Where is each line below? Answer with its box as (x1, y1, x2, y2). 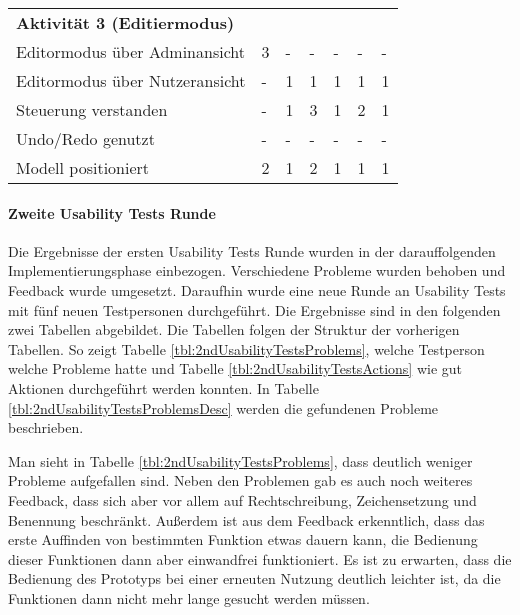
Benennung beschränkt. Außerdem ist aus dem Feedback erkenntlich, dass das (8, 509, 485, 530)
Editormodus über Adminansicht (16, 40, 245, 63)
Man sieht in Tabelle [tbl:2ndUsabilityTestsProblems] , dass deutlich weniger (8, 450, 473, 471)
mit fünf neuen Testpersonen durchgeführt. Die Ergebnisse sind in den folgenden (8, 299, 501, 320)
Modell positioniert (16, 156, 150, 179)
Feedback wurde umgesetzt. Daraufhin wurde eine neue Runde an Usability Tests (8, 279, 506, 300)
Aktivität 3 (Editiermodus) (16, 11, 235, 34)
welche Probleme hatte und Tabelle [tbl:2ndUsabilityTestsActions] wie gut (8, 358, 463, 379)
